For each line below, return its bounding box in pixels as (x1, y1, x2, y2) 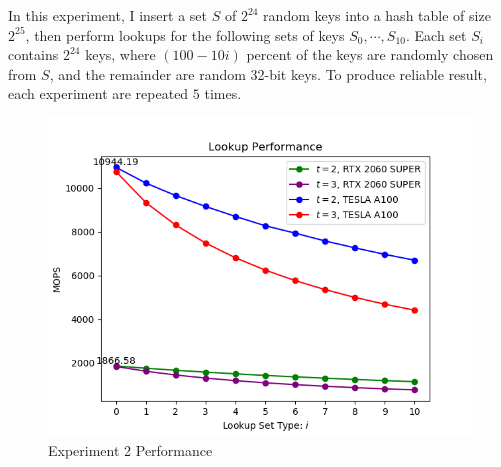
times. (204, 83, 242, 104)
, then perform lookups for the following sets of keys (25, 24, 345, 45)
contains (8, 44, 59, 65)
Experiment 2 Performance (48, 439, 213, 460)
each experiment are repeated (8, 83, 189, 104)
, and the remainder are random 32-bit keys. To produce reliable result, (49, 63, 487, 84)
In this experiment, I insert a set (8, 5, 208, 25)
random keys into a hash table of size (263, 5, 491, 25)
